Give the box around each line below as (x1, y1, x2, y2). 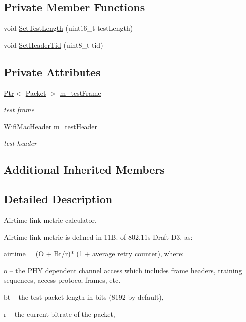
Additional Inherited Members (4, 162, 164, 177)
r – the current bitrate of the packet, (4, 308, 115, 319)
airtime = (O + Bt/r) (4, 248, 71, 259)
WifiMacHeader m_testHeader (4, 121, 97, 131)
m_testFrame (60, 87, 101, 98)
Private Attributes (4, 64, 101, 79)
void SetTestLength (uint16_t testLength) (4, 23, 133, 33)
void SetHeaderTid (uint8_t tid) (4, 39, 103, 50)
